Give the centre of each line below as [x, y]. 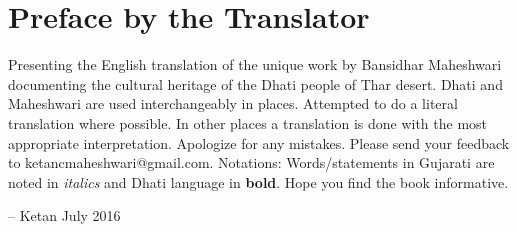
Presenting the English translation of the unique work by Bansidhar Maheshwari [255, 64]
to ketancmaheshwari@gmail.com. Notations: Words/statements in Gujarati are [251, 162]
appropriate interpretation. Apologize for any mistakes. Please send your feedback [259, 142]
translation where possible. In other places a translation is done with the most [248, 122]
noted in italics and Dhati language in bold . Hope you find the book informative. [258, 181]
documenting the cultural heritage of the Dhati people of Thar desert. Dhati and [255, 83]
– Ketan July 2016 [64, 215]
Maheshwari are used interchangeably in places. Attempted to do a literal [233, 103]
